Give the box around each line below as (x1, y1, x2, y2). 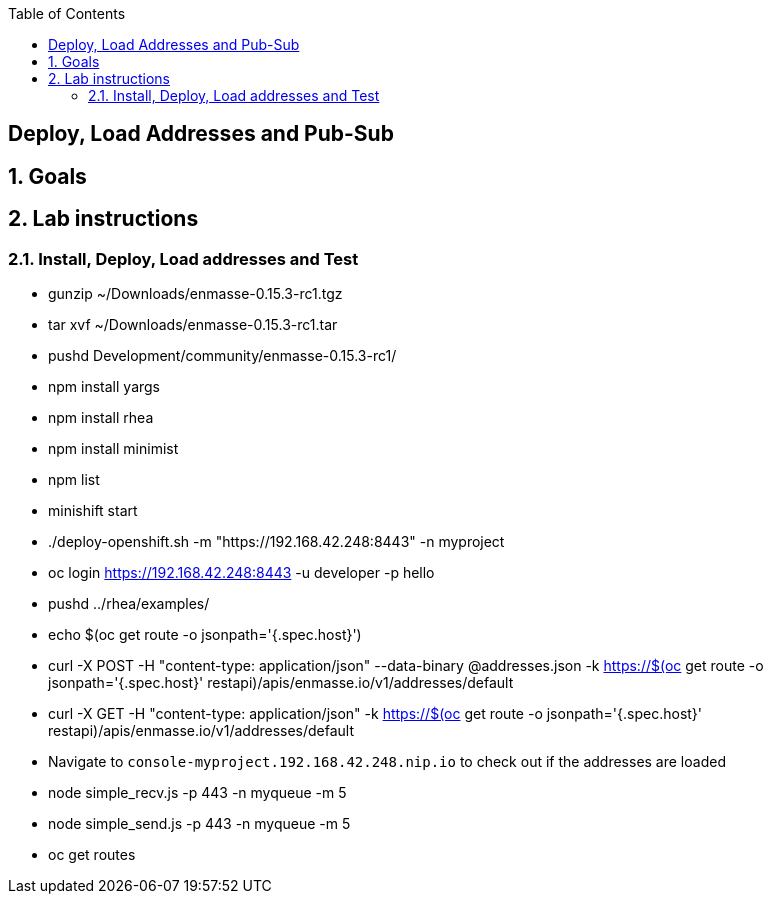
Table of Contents (8, 5, 126, 22)
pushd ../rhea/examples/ (48, 595, 210, 613)
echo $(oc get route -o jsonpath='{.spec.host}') (48, 626, 362, 644)
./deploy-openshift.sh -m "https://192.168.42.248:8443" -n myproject (48, 533, 505, 551)
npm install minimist (48, 440, 179, 458)
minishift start (48, 502, 138, 520)
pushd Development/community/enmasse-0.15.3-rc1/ (48, 347, 397, 365)
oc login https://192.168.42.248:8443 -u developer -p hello (48, 564, 435, 582)
